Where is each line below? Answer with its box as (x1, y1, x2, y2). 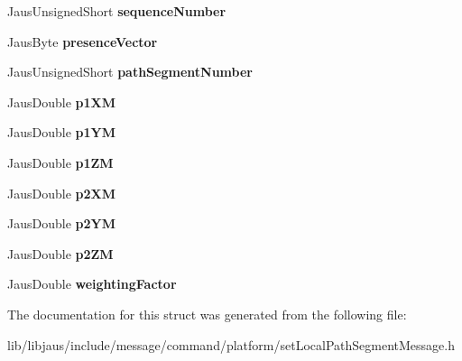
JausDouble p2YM (7, 214, 115, 233)
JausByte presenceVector (7, 32, 158, 51)
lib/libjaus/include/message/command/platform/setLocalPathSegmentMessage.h (7, 335, 455, 354)
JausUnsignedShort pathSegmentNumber (7, 62, 253, 81)
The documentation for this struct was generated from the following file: (7, 304, 407, 323)
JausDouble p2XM (7, 183, 115, 202)
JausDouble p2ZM (7, 244, 114, 263)
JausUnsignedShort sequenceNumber (7, 2, 226, 20)
